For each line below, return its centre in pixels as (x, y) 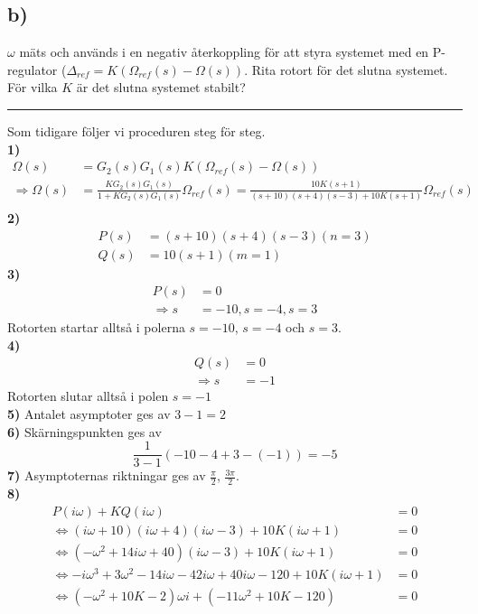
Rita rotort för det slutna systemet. (350, 69)
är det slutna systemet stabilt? (161, 87)
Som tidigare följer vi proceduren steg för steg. (136, 130)
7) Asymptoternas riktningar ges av (107, 475)
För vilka (33, 87)
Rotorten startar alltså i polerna (96, 327)
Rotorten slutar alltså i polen (88, 396)
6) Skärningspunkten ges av (84, 431)
